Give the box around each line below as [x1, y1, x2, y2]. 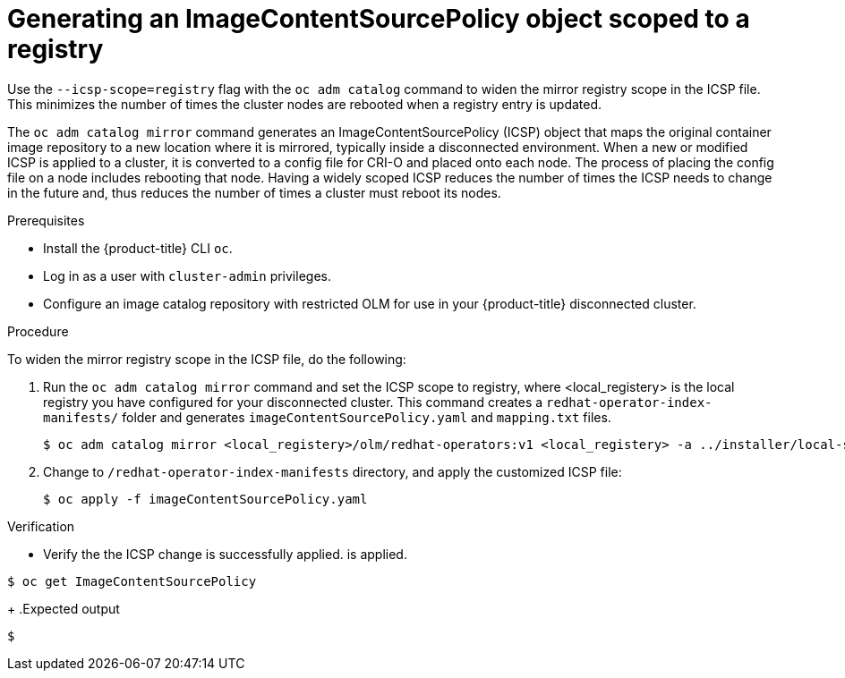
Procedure [7, 323, 69, 339]
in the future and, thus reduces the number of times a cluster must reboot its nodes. [7, 184, 501, 200]
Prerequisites [7, 212, 85, 228]
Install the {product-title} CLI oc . [43, 240, 233, 256]
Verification [7, 518, 75, 534]
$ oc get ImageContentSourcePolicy [7, 573, 257, 589]
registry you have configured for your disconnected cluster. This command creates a [43, 394, 543, 410]
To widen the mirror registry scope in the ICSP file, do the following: [7, 351, 406, 367]
